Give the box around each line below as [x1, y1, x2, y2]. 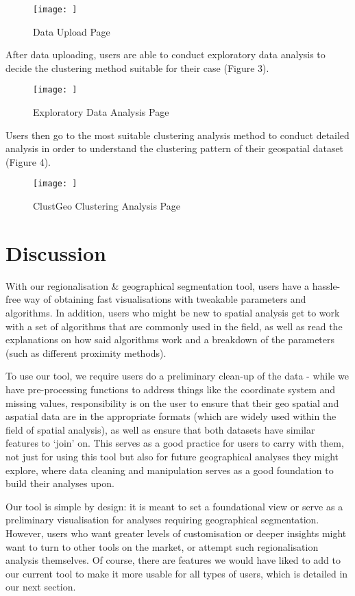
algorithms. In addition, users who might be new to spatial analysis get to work [5, 306, 340, 320]
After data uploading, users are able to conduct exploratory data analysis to [5, 47, 326, 62]
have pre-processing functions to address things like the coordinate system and [5, 382, 336, 396]
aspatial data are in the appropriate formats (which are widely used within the [5, 409, 336, 423]
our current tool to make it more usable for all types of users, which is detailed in [5, 566, 348, 580]
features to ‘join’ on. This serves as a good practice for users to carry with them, [5, 436, 344, 450]
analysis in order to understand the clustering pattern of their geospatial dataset [5, 141, 344, 156]
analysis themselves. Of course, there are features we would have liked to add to [5, 553, 341, 567]
